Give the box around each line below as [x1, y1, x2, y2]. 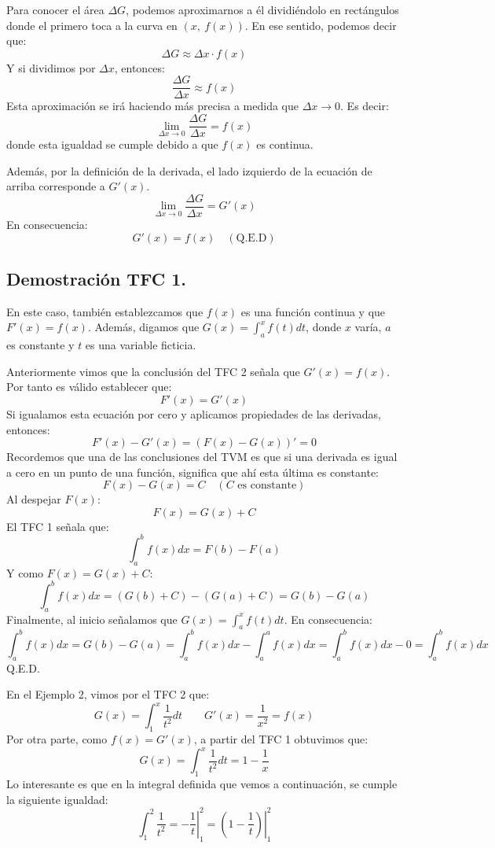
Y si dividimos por [6, 59, 96, 76]
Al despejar [6, 491, 61, 507]
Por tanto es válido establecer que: [6, 378, 172, 395]
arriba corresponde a [6, 178, 105, 194]
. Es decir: [340, 98, 389, 114]
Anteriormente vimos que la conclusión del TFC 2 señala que [6, 363, 300, 379]
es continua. [256, 136, 313, 153]
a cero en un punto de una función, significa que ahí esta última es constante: [6, 463, 379, 480]
